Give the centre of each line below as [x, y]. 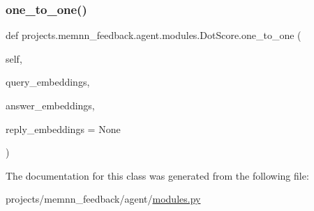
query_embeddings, [48, 82]
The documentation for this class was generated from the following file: [157, 175]
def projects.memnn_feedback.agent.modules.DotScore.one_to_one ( [154, 35]
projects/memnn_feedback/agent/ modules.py [103, 199]
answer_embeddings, [50, 105]
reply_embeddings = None [63, 128]
